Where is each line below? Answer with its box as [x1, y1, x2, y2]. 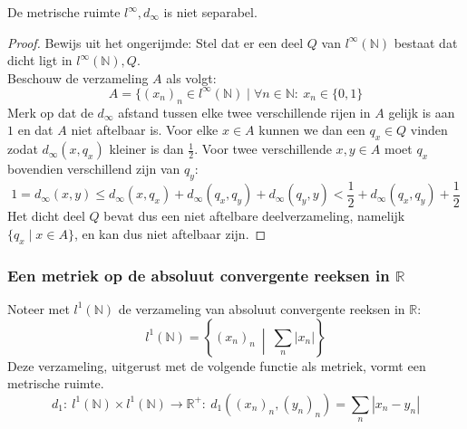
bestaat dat [394, 33, 458, 52]
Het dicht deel [7, 206, 85, 225]
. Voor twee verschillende [194, 139, 332, 158]
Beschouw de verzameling [7, 68, 149, 87]
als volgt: [166, 68, 217, 87]
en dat [17, 120, 54, 139]
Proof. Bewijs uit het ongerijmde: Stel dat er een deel [7, 33, 304, 52]
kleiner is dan [109, 139, 184, 158]
